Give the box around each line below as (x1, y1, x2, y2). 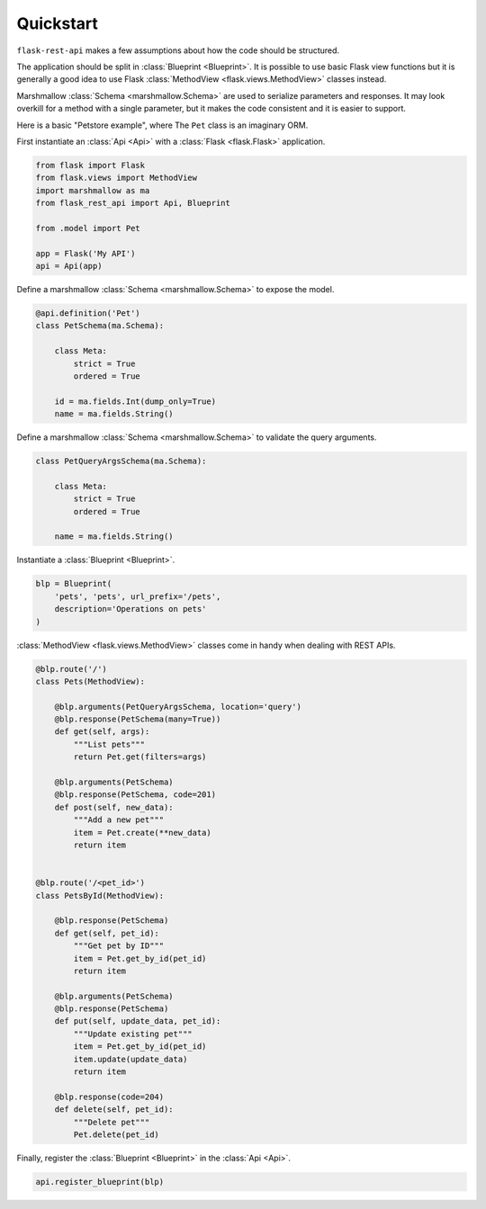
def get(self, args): (54, 727, 150, 737)
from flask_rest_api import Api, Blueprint (35, 198, 231, 209)
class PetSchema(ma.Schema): (35, 320, 165, 331)
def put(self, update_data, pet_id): (54, 1016, 221, 1026)
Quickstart (16, 13, 99, 33)
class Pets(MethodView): (35, 676, 146, 686)
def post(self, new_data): (54, 802, 175, 812)
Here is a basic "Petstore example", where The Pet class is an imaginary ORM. (16, 120, 309, 130)
